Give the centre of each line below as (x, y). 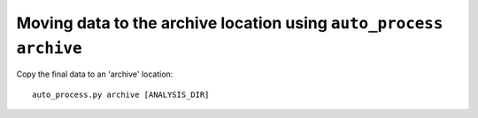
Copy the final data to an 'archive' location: (95, 74)
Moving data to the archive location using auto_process (230, 23)
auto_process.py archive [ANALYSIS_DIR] (121, 94)
